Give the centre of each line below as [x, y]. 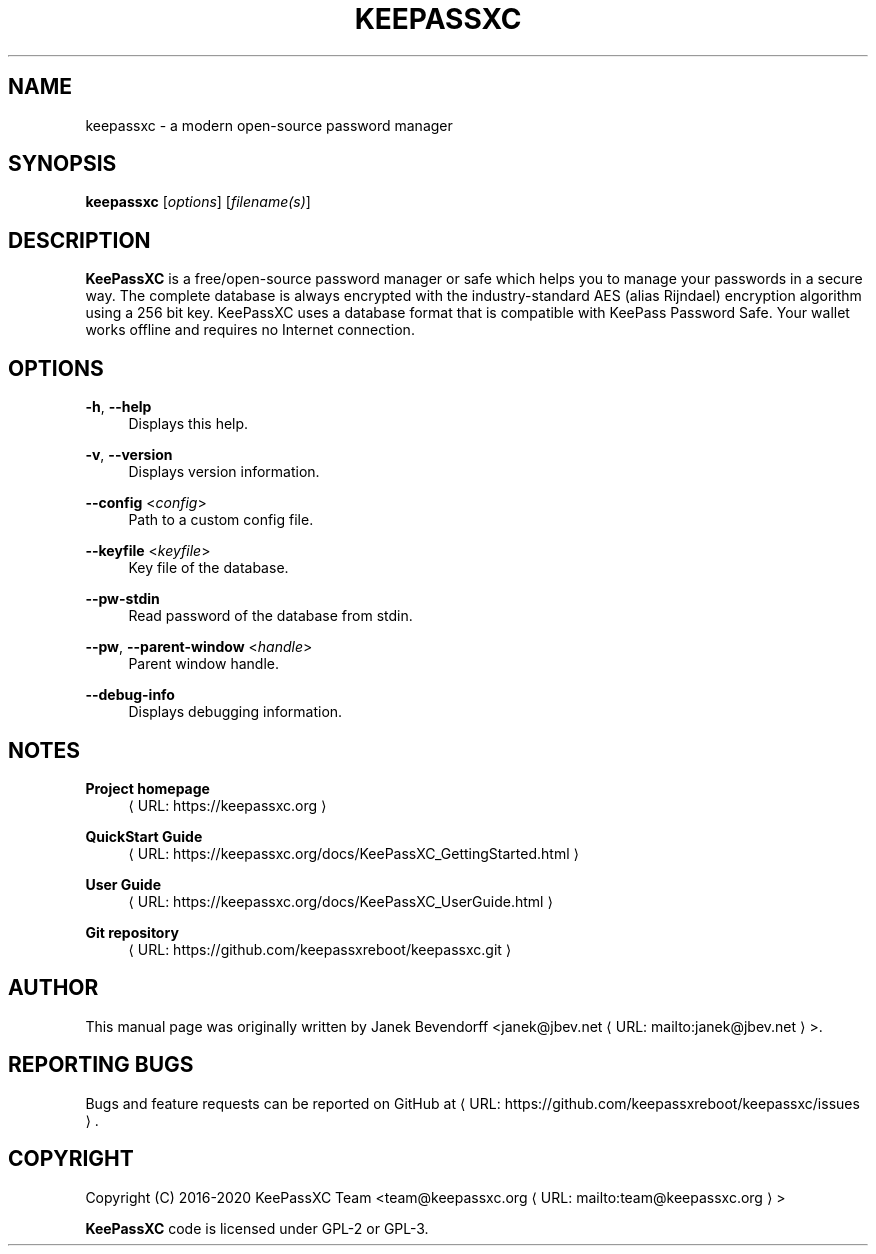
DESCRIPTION [79, 240]
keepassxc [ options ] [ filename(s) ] [198, 202]
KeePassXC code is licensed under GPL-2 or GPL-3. [257, 1228]
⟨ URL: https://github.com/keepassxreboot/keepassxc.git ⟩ [320, 949]
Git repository [132, 932]
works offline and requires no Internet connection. [250, 330]
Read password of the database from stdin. [270, 616]
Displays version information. [224, 472]
